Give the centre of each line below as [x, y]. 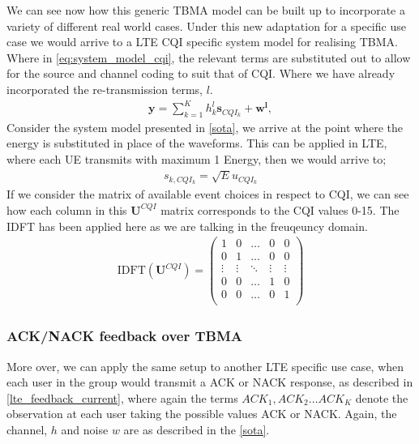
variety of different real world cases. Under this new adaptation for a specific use [206, 26]
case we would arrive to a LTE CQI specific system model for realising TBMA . [202, 42]
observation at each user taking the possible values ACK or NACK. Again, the [202, 414]
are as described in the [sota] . [197, 429]
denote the [382, 397]
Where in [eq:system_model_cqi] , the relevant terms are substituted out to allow [209, 57]
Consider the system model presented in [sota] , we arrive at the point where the [205, 127]
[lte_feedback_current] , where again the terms [122, 397]
